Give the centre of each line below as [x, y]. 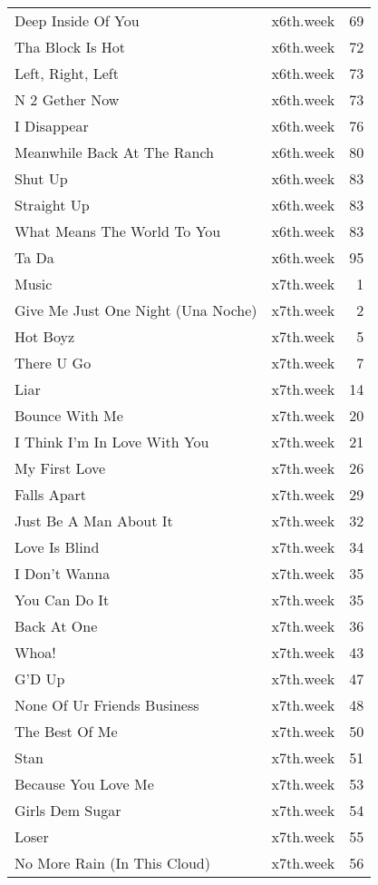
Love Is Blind [57, 547]
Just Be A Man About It [94, 521]
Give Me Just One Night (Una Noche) [136, 310]
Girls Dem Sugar [68, 810]
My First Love [60, 468]
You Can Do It [62, 600]
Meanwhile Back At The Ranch [114, 152]
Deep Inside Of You [77, 20]
